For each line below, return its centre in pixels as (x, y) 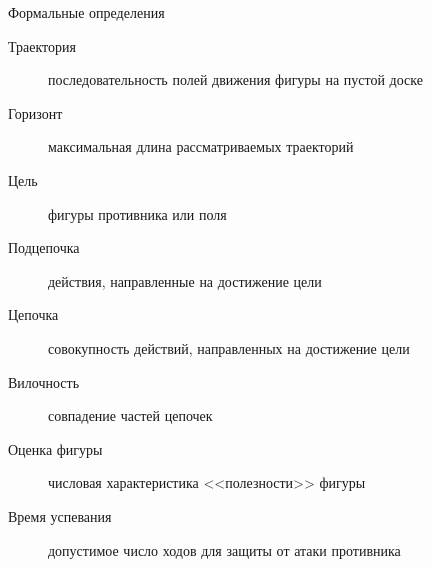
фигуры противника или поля (137, 213)
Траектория (42, 45)
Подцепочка (44, 247)
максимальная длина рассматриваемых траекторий (201, 146)
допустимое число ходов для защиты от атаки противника (224, 549)
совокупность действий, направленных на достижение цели (229, 347)
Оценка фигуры (55, 448)
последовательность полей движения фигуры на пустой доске (235, 79)
